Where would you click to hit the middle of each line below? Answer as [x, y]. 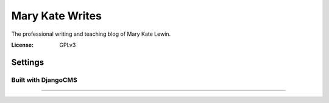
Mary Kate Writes [56, 16]
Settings [28, 62]
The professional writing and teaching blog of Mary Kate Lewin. [91, 34]
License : [22, 45]
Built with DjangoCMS [44, 80]
